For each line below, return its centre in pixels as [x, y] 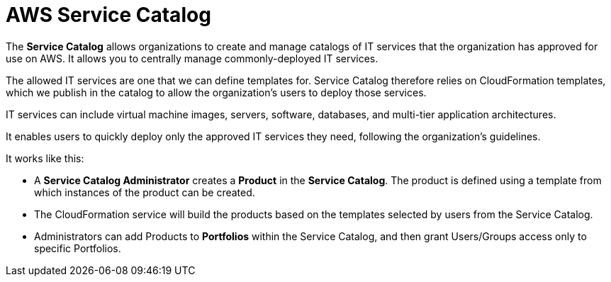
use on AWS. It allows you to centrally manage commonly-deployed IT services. [192, 58]
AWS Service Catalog [108, 15]
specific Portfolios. [78, 248]
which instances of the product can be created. [145, 192]
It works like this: [45, 158]
